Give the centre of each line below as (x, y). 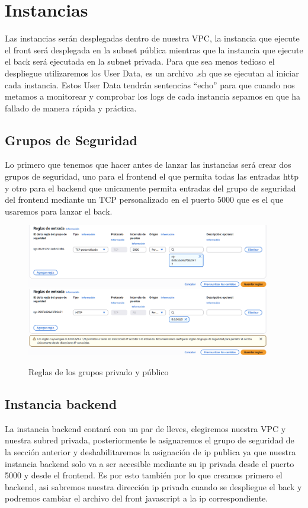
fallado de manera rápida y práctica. (71, 108)
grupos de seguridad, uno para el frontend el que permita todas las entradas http (152, 176)
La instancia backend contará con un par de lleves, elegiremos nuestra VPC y (145, 428)
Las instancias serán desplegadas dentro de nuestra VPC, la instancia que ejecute (152, 38)
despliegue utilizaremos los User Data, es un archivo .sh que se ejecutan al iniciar (152, 73)
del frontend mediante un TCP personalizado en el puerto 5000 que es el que (144, 199)
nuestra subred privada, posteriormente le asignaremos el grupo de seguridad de (150, 440)
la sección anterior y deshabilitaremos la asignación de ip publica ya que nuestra (150, 451)
